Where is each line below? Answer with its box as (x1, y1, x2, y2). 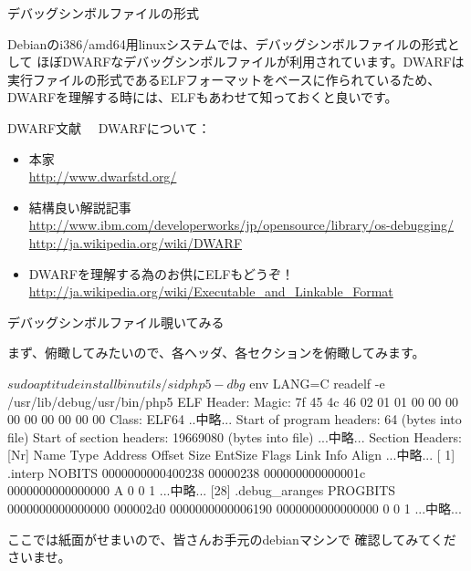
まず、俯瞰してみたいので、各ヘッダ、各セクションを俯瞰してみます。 (7, 343, 425, 362)
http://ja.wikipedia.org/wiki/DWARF (28, 233, 243, 252)
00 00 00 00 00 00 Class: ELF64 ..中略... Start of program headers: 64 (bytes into (7, 410, 462, 429)
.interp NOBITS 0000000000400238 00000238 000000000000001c (7, 462, 366, 482)
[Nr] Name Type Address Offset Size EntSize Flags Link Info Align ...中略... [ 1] (7, 445, 455, 464)
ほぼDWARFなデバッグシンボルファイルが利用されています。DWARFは (37, 52, 465, 71)
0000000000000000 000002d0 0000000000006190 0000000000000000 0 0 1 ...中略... (7, 499, 462, 518)
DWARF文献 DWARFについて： (7, 118, 211, 137)
